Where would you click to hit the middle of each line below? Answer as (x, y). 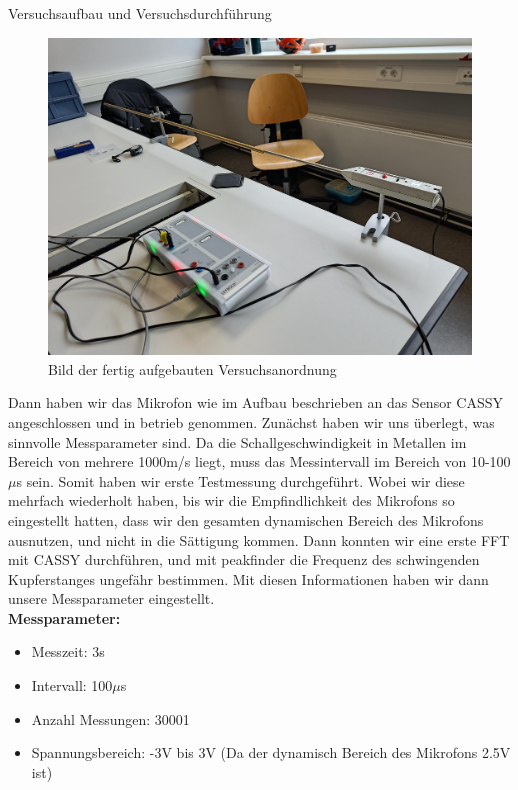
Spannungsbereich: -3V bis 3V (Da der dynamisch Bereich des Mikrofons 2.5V (271, 752)
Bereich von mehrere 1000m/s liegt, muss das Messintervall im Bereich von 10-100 (259, 461)
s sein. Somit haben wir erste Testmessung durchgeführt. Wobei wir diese (240, 480)
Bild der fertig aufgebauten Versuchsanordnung (192, 368)
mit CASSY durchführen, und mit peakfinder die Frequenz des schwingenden (244, 559)
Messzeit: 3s (68, 651)
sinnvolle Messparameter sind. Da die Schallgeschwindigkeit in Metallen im (237, 441)
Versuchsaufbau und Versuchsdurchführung (140, 13)
